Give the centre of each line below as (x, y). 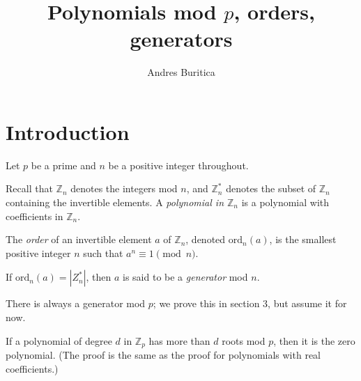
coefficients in (34, 216)
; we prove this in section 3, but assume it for (250, 303)
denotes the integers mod (124, 188)
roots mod (244, 340)
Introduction (68, 131)
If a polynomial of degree (59, 340)
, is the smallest (303, 239)
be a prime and (63, 165)
